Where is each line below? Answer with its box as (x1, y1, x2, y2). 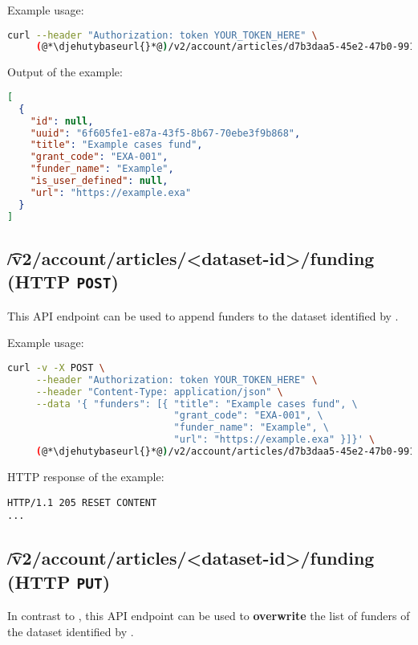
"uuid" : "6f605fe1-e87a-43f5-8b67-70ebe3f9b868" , (30, 127, 301, 139)
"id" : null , (30, 115, 94, 127)
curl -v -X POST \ (7, 361, 105, 374)
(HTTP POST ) (7, 269, 119, 294)
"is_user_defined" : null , (30, 175, 168, 187)
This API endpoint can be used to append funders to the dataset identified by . (7, 307, 399, 324)
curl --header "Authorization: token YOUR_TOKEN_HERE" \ (7, 29, 318, 41)
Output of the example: (7, 63, 123, 80)
